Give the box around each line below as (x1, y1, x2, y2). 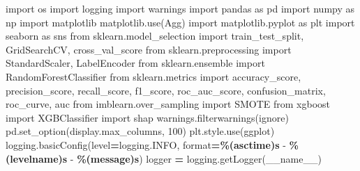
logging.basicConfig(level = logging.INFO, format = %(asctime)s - (6, 137, 286, 152)
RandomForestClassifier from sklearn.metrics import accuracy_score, (6, 69, 301, 83)
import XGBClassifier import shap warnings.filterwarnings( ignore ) (6, 110, 289, 124)
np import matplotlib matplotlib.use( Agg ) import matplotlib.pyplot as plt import (6, 15, 355, 29)
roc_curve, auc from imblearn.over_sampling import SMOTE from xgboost (6, 97, 330, 111)
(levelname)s (6, 151, 68, 165)
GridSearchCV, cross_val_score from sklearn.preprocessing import (6, 42, 292, 56)
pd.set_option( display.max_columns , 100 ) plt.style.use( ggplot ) (6, 124, 275, 138)
